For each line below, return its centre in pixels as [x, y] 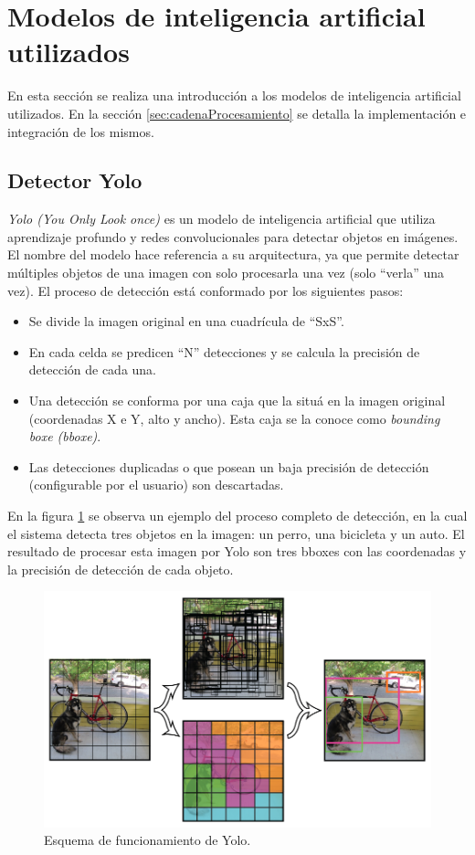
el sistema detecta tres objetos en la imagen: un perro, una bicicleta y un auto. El [236, 533]
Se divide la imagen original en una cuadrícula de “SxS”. [186, 321]
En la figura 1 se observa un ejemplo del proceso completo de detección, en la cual [237, 516]
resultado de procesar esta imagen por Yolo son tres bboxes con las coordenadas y [237, 551]
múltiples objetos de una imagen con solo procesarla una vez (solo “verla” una [226, 273]
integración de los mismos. [81, 131]
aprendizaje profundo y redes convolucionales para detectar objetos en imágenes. [233, 236]
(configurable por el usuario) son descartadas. [156, 485]
